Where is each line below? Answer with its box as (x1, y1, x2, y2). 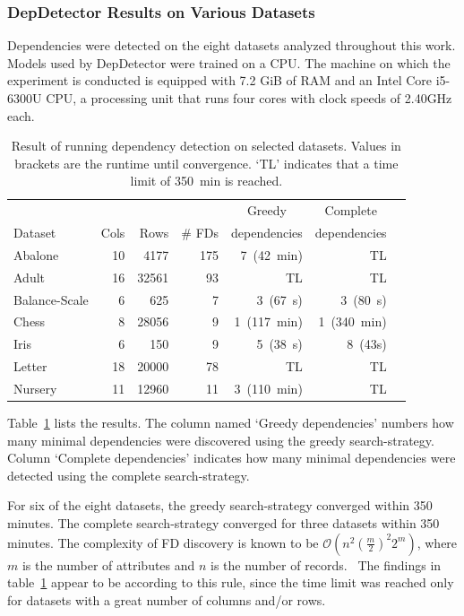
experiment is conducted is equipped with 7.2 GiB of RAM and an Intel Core (7, 71, 432, 90)
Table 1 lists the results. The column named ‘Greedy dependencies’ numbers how (7, 413, 454, 432)
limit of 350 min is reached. (130, 171, 283, 190)
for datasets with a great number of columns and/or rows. (7, 590, 326, 609)
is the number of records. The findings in (211, 555, 442, 574)
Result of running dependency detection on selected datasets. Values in (11, 136, 401, 155)
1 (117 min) (234, 312, 303, 331)
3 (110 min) (234, 378, 303, 397)
